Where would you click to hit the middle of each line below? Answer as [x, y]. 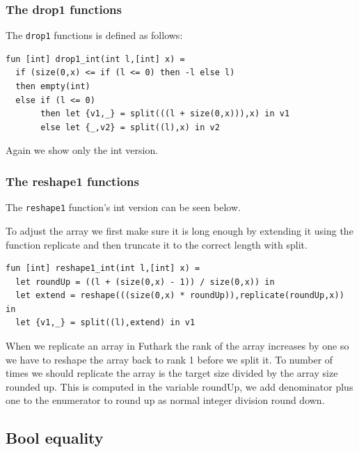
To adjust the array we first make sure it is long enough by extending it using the [179, 230]
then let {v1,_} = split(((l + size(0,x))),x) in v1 [165, 114]
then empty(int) [53, 87]
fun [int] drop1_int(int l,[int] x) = [95, 59]
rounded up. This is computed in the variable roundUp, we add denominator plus [179, 386]
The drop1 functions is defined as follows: [94, 35]
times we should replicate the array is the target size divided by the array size [172, 373]
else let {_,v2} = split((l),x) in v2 [130, 127]
